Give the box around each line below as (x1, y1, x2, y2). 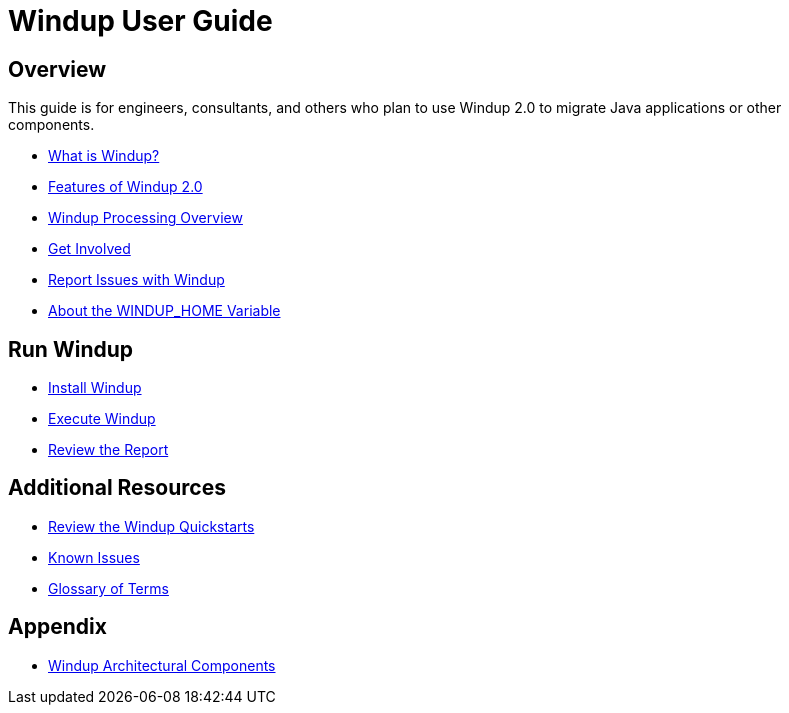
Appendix (8, 614, 107, 640)
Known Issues (48, 548, 140, 566)
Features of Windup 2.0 (48, 178, 203, 196)
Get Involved (48, 240, 131, 258)
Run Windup (8, 336, 134, 362)
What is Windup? (48, 147, 160, 165)
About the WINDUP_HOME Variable (48, 302, 281, 320)
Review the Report (48, 441, 169, 459)
